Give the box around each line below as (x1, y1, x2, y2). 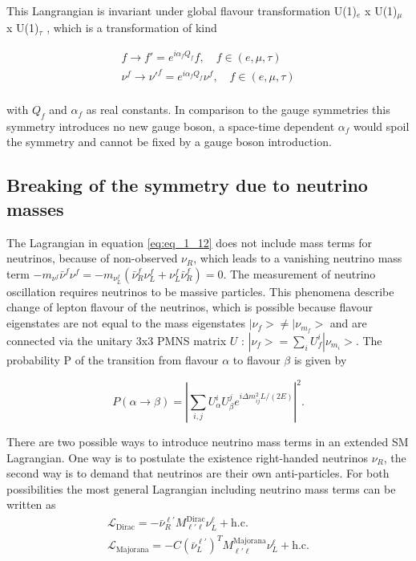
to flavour (232, 351, 281, 368)
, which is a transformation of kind (46, 19, 217, 36)
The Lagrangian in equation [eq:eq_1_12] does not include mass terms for (6, 234, 373, 250)
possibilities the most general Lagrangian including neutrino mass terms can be (6, 480, 396, 497)
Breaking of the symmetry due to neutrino (6, 173, 368, 197)
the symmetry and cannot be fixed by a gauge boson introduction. (6, 133, 332, 150)
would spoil (353, 117, 410, 134)
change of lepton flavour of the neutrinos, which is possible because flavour (6, 299, 374, 315)
